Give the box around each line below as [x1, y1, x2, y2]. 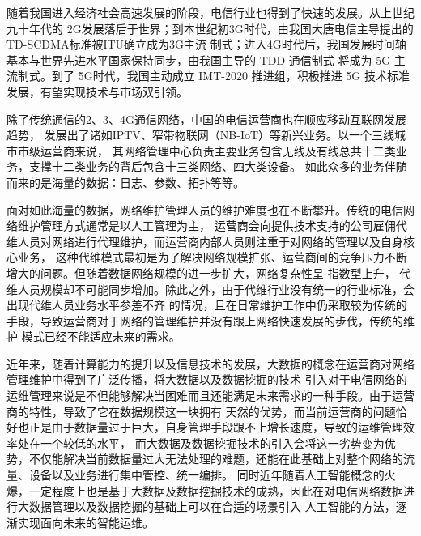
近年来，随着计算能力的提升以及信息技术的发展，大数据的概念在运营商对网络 [6, 355, 415, 372]
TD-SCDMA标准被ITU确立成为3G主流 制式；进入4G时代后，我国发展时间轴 [6, 36, 406, 53]
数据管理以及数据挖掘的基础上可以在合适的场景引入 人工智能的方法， [28, 498, 396, 515]
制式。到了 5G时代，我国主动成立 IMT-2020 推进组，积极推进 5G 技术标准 [17, 67, 410, 84]
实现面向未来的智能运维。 [17, 513, 154, 530]
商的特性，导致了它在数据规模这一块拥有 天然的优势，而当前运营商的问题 [6, 402, 396, 419]
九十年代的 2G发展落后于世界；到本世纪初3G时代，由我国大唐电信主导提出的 [6, 19, 414, 36]
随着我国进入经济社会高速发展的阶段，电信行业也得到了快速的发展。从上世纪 [6, 4, 415, 20]
